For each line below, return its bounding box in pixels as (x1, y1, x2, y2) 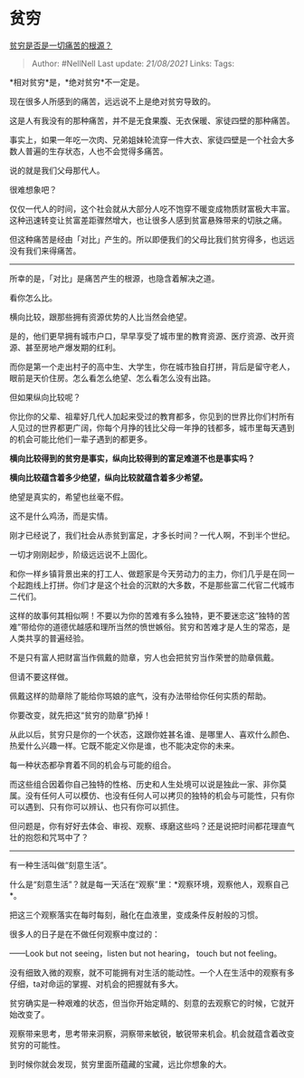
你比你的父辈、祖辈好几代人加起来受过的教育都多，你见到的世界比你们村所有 (9, 411, 295, 422)
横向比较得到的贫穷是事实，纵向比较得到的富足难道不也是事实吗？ (9, 453, 255, 463)
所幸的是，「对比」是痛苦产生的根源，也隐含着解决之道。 (9, 272, 220, 283)
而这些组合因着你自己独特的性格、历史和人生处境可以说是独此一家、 (9, 778, 263, 789)
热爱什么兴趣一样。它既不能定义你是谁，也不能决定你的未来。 (9, 739, 240, 751)
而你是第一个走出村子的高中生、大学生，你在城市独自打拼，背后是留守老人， (9, 361, 295, 372)
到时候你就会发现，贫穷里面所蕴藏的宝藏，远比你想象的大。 (9, 1058, 232, 1069)
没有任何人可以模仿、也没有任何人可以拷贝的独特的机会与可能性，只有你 (24, 789, 295, 801)
